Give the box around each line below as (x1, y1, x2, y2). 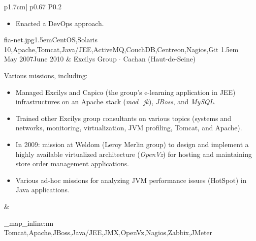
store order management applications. (15, 158, 129, 169)
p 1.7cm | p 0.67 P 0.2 (4, 1, 62, 11)
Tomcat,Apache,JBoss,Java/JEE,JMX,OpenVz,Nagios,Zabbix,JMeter (4, 227, 213, 238)
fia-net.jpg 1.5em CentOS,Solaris (4, 34, 97, 45)
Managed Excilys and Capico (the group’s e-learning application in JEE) (15, 87, 236, 97)
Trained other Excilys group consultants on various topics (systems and (15, 113, 231, 123)
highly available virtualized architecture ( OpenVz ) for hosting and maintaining (15, 149, 252, 159)
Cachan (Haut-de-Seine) (123, 54, 196, 64)
